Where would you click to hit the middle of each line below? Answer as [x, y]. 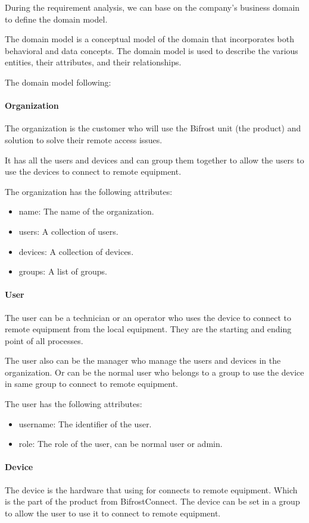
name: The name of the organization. [86, 211]
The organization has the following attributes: [89, 191]
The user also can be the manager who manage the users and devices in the [143, 360]
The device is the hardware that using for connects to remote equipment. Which [151, 489]
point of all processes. [44, 340]
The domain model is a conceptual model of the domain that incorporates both [149, 39]
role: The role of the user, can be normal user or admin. [121, 444]
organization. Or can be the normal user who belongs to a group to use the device [154, 372]
